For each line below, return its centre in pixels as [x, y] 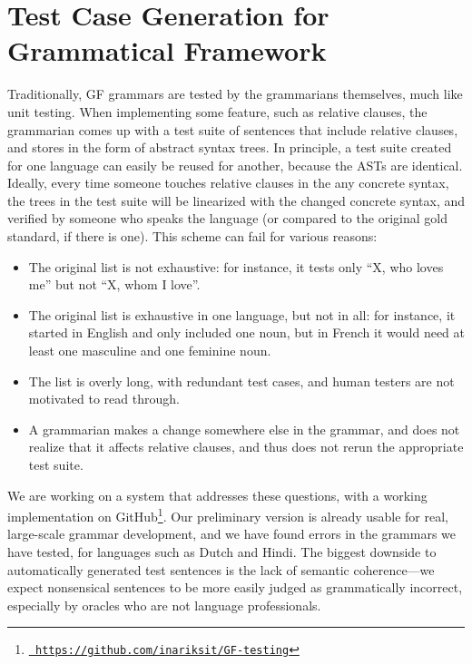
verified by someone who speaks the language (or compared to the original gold [227, 218]
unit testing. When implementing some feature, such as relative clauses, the [217, 111]
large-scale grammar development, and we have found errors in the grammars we [231, 534]
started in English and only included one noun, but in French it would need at [246, 332]
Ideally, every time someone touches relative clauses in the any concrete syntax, [228, 183]
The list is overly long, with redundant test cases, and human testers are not [241, 381]
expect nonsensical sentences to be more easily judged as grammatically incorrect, [235, 587]
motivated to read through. [104, 399]
